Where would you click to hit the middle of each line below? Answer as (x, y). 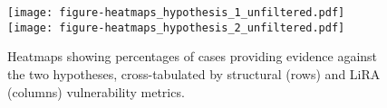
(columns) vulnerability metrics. (96, 91)
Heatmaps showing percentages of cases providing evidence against (193, 56)
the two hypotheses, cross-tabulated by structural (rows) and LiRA (194, 73)
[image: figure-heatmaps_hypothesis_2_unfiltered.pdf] (176, 27)
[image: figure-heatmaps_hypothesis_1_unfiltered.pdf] (176, 13)
